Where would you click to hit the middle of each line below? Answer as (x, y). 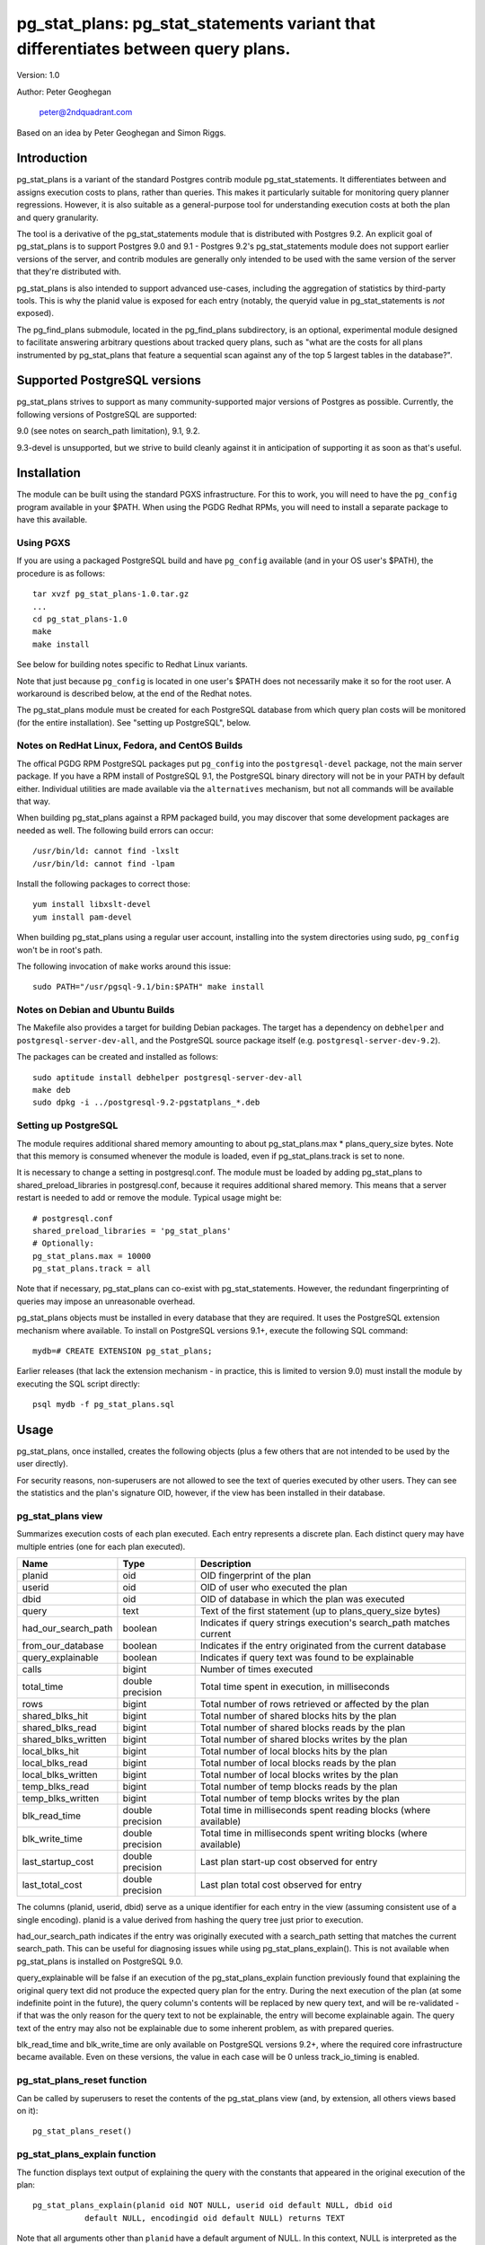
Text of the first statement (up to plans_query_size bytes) (320, 1611)
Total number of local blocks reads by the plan (298, 1763)
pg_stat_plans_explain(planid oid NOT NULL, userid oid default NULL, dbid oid (212, 2205)
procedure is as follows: (61, 573)
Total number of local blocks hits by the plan (294, 1751)
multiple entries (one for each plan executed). (101, 1546)
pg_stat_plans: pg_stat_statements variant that (196, 23)
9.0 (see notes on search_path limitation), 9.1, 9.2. (109, 431)
